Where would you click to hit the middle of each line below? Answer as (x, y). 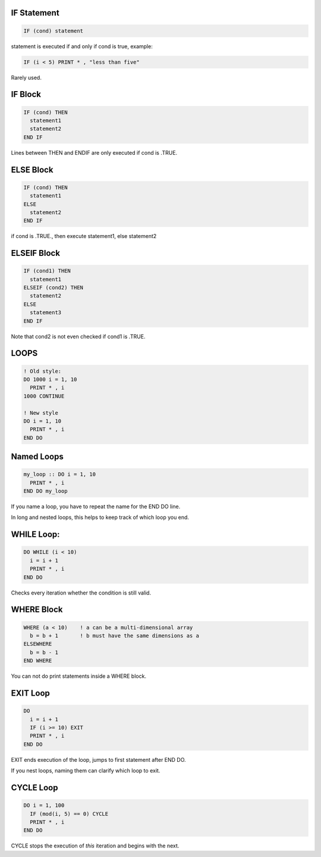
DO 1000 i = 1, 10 (50, 379)
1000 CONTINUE (44, 396)
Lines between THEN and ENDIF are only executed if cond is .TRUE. (94, 152)
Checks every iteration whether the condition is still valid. (81, 593)
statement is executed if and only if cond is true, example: (82, 46)
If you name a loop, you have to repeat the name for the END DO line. (96, 506)
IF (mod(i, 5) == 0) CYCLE (69, 814)
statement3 (46, 313)
